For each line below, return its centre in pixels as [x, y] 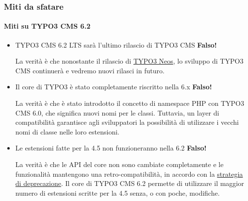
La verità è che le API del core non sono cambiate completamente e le [119, 164]
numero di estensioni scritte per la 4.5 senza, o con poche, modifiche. [117, 193]
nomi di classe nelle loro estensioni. [67, 131]
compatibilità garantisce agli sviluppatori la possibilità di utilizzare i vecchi [127, 122]
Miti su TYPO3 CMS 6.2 [47, 26]
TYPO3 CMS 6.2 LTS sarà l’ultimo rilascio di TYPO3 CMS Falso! [116, 44]
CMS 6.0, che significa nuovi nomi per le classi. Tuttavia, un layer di [117, 112]
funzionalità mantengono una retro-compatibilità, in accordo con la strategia [129, 174]
